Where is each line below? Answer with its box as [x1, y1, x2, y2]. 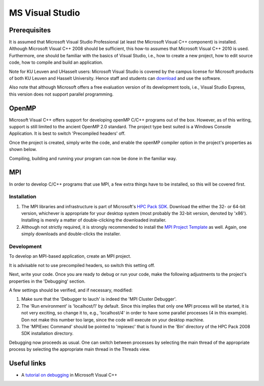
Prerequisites [9, 26, 51, 34]
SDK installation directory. [21, 331, 73, 337]
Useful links [9, 359, 46, 367]
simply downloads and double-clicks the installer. [21, 231, 121, 237]
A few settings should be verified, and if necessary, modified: [9, 287, 133, 293]
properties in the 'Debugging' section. [9, 278, 86, 284]
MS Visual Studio [9, 7, 80, 18]
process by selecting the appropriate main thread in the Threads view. [9, 346, 150, 352]
